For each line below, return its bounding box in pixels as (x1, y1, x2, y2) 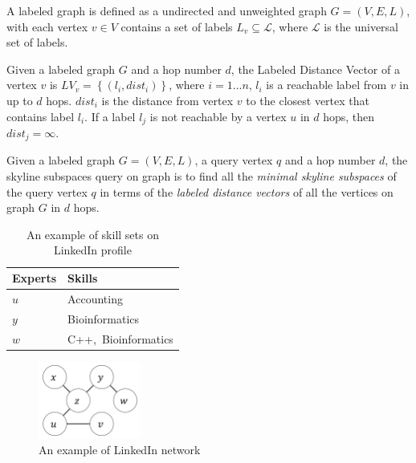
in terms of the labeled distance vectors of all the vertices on (100, 183, 394, 200)
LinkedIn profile (53, 242, 132, 258)
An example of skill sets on (26, 225, 159, 242)
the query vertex (6, 183, 88, 200)
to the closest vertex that (246, 91, 369, 108)
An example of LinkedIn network (39, 441, 201, 457)
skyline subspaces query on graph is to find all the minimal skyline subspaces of (6, 168, 397, 185)
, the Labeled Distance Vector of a (230, 60, 400, 77)
